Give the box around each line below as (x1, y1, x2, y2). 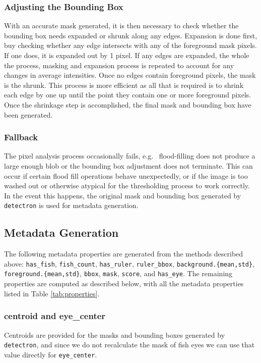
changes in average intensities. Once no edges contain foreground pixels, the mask (4, 70, 256, 80)
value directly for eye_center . (4, 349, 97, 359)
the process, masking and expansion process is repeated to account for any (4, 60, 234, 70)
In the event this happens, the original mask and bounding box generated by (4, 190, 241, 200)
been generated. (4, 109, 53, 120)
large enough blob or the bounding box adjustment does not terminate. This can (4, 160, 253, 171)
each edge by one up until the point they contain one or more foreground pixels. (4, 89, 251, 100)
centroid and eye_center (4, 309, 106, 322)
